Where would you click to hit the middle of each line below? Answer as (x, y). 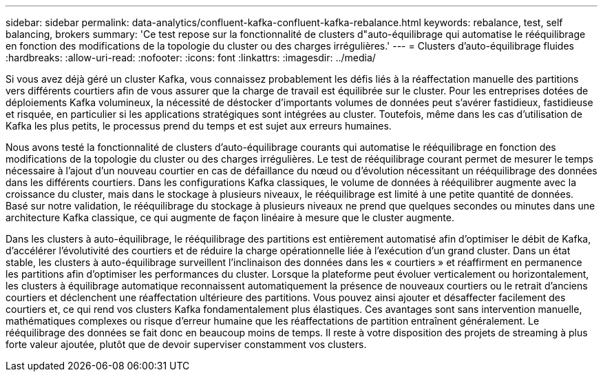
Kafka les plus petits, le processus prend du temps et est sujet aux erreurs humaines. (199, 126)
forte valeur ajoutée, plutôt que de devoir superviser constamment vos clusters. (186, 344)
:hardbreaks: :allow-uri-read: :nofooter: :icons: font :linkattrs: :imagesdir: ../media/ (191, 58)
